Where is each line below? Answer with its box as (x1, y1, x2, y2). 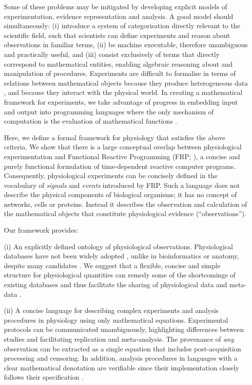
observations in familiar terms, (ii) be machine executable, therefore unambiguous (4, 39, 248, 50)
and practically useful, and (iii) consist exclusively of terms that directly (4, 49, 220, 59)
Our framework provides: (4, 225, 78, 235)
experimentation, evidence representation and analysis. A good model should (4, 11, 233, 21)
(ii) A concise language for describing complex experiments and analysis (4, 305, 219, 315)
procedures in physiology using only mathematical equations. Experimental (4, 314, 228, 325)
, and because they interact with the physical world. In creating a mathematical (4, 87, 243, 97)
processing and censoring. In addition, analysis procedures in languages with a (4, 353, 238, 363)
